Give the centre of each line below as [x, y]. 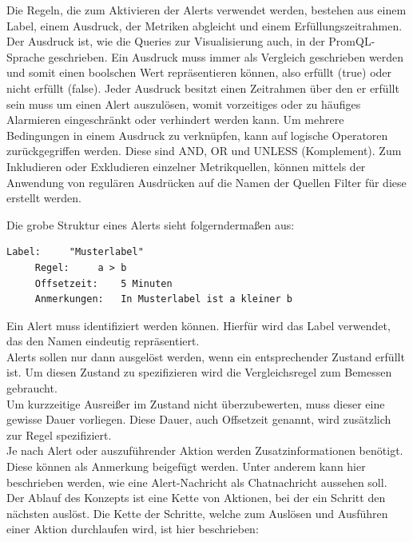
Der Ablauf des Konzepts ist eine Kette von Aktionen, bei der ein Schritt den [196, 498]
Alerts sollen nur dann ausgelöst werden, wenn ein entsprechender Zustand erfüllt [206, 356]
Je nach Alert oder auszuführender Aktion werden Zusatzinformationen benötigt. [205, 450]
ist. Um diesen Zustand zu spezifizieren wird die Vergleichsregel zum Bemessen [199, 372]
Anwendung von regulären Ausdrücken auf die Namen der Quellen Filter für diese [206, 182]
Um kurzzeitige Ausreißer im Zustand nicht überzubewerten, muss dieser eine [196, 403]
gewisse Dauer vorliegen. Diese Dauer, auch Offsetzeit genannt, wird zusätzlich [199, 419]
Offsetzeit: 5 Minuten [103, 283]
